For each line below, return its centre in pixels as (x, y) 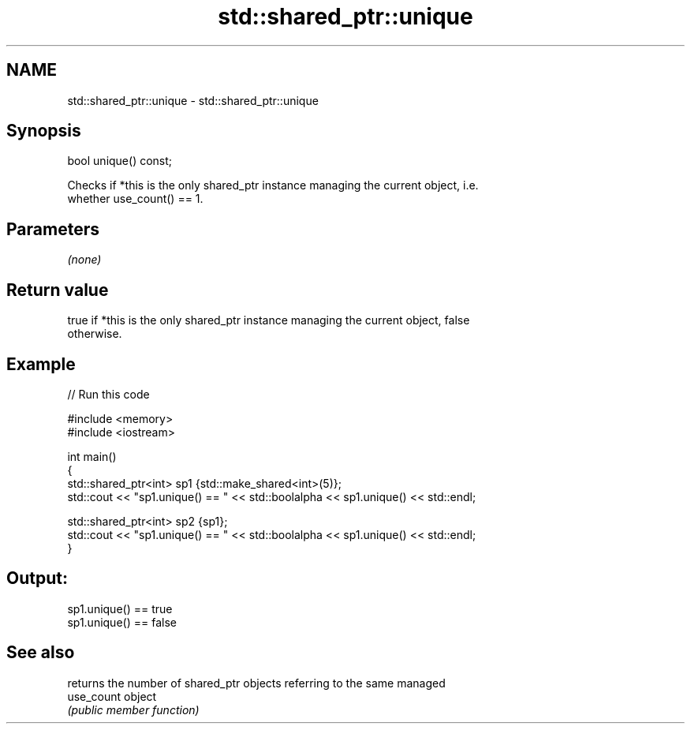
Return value (58, 290)
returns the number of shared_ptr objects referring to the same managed (256, 683)
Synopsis (44, 131)
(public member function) (133, 709)
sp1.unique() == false (122, 622)
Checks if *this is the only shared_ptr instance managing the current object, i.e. (273, 185)
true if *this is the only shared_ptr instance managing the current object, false (269, 320)
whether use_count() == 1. (135, 199)
